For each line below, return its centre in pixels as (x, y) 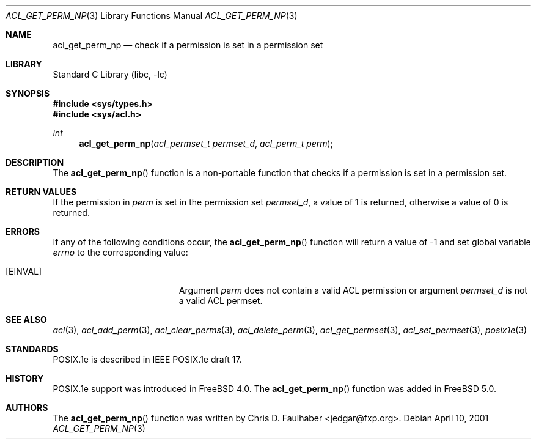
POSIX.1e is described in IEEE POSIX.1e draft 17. (147, 359)
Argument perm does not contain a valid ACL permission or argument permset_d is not (353, 290)
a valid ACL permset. (221, 301)
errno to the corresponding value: (120, 252)
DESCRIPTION (35, 162)
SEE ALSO (26, 320)
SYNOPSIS (28, 93)
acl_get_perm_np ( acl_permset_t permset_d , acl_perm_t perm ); (206, 143)
